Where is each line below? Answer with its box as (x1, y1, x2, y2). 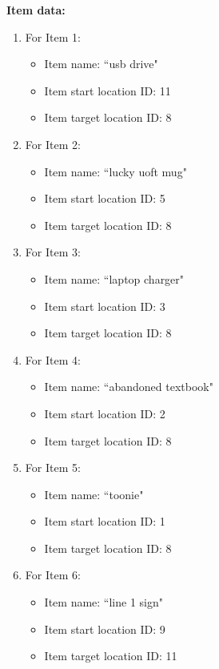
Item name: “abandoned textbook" (44, 378, 213, 395)
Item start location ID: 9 (44, 620, 165, 637)
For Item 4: (25, 351, 81, 368)
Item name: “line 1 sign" (44, 594, 163, 611)
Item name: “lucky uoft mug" (44, 163, 187, 179)
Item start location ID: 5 (44, 190, 165, 207)
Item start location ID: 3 (44, 297, 165, 314)
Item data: (6, 2, 66, 18)
